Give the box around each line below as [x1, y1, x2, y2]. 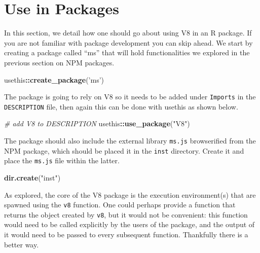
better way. [4, 239, 39, 249]
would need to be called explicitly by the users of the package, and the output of [4, 219, 255, 230]
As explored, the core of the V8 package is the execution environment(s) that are [4, 189, 256, 200]
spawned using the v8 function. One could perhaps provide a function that [4, 199, 236, 210]
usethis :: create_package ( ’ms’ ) [4, 74, 104, 85]
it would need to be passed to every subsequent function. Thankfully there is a [4, 229, 248, 240]
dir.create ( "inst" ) [4, 172, 61, 183]
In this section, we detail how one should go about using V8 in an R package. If [4, 27, 252, 38]
